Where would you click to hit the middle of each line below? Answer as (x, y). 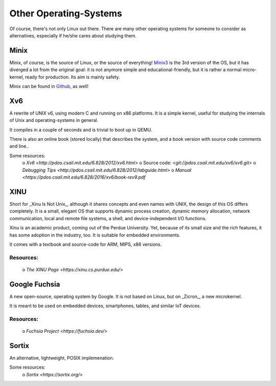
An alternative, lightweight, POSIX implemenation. (62, 358)
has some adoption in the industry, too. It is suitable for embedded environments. (95, 235)
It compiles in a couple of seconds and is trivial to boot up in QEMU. (81, 130)
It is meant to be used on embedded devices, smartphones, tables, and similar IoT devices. (105, 306)
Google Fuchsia (35, 284)
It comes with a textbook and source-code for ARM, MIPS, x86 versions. (86, 244)
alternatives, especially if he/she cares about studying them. (73, 35)
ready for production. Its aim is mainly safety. (72, 77)
